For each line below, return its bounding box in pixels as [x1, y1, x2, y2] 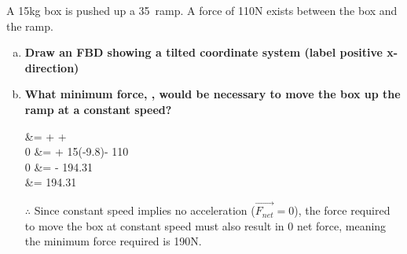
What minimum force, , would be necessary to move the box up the [24, 86, 401, 102]
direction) [24, 59, 79, 75]
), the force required [294, 202, 390, 219]
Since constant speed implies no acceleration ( [34, 202, 255, 219]
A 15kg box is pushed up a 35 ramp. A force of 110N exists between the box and [6, 2, 398, 18]
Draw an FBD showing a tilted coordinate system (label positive [24, 44, 383, 61]
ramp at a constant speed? [24, 101, 172, 117]
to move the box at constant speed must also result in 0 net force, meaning [24, 217, 387, 234]
